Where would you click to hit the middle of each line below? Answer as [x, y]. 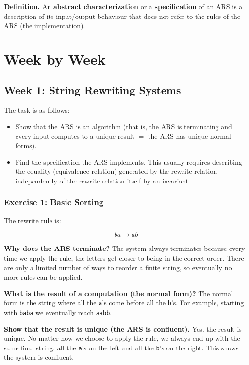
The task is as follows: [37, 110]
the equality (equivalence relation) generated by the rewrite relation [116, 171]
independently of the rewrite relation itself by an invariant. [103, 180]
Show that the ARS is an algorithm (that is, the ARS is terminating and [124, 126]
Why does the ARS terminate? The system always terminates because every [124, 248]
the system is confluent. [39, 357]
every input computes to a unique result [75, 136]
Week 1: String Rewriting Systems [92, 90]
